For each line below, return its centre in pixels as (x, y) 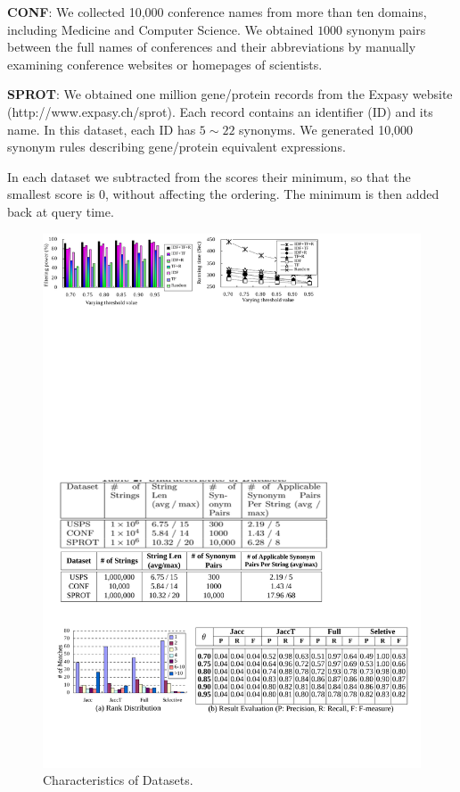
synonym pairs (386, 29)
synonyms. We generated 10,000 (326, 129)
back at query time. (61, 211)
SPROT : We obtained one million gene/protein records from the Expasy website (230, 94)
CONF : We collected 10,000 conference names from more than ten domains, (217, 12)
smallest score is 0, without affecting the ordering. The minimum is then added (223, 194)
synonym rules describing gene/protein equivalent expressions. (177, 147)
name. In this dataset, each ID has (102, 129)
